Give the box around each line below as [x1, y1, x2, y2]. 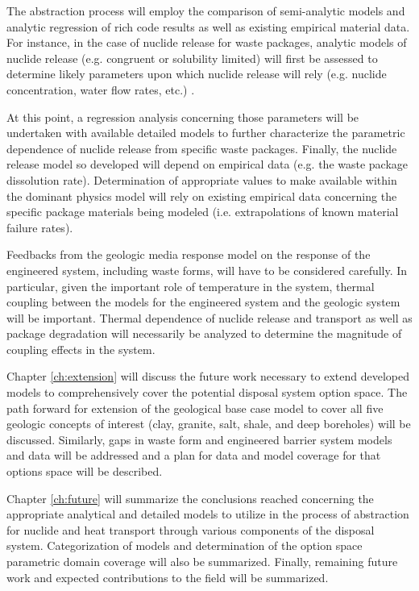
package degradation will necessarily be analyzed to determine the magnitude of [6, 325, 402, 342]
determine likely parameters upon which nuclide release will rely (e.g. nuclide [6, 65, 387, 82]
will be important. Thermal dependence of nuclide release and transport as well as [6, 309, 413, 326]
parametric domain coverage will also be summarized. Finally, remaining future [6, 553, 398, 569]
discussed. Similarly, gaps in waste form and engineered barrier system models [6, 431, 392, 447]
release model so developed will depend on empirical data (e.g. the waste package [6, 156, 409, 173]
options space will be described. [6, 463, 163, 480]
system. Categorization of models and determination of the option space [6, 537, 363, 554]
